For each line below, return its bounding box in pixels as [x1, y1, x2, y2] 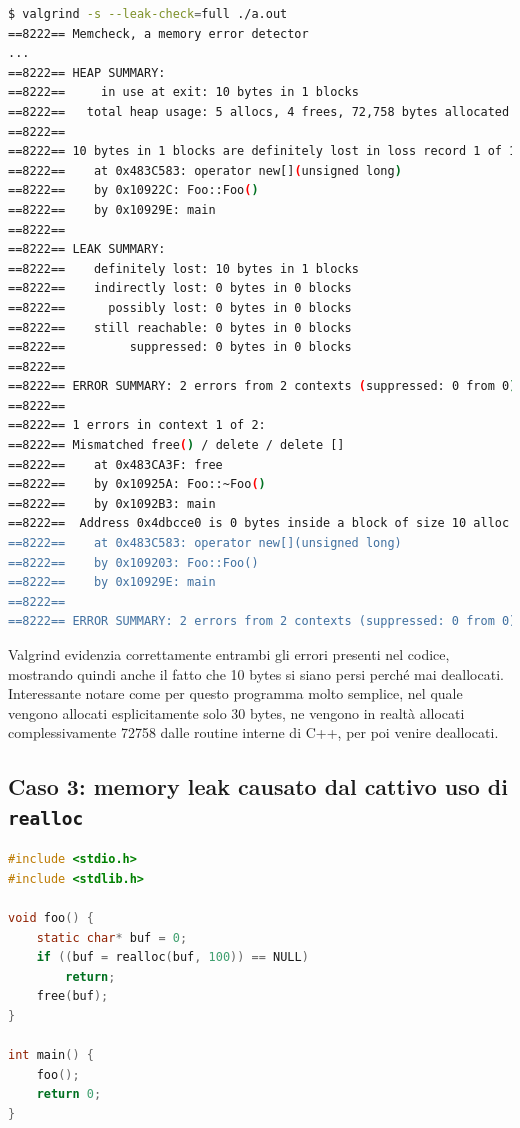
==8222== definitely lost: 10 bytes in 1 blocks [8, 261, 359, 276]
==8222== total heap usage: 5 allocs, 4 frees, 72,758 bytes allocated [8, 104, 510, 119]
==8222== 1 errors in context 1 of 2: [8, 418, 266, 433]
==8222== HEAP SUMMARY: [8, 65, 166, 80]
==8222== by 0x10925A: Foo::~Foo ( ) [8, 477, 266, 492]
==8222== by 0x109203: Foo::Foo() [8, 555, 259, 570]
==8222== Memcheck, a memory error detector [8, 26, 309, 41]
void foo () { [8, 910, 94, 925]
